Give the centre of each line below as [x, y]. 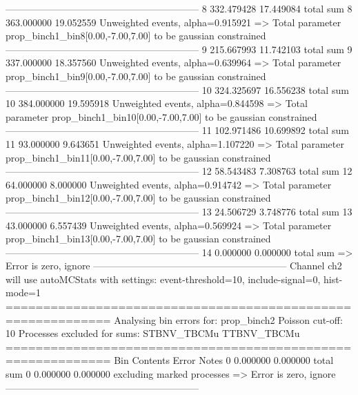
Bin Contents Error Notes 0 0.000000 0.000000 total [224, 360]
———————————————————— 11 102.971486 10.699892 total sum [177, 130]
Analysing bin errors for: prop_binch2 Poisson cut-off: [228, 319]
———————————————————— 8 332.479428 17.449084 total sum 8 [179, 8]
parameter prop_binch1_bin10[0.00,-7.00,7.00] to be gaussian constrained [161, 116]
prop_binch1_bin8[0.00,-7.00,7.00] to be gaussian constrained [136, 36]
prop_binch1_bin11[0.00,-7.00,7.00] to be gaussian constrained [138, 157]
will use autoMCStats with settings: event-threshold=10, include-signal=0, [163, 279]
